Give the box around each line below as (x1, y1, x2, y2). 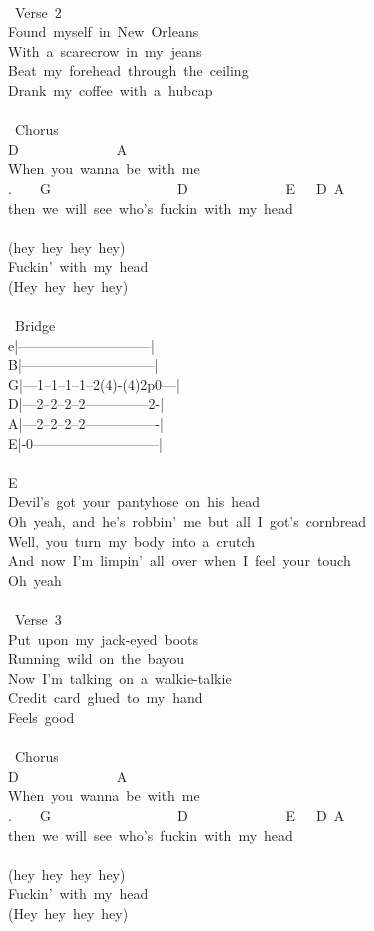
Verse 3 (14, 609, 62, 629)
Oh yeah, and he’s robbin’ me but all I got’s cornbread (8, 511, 367, 532)
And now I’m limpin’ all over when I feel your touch (8, 550, 351, 571)
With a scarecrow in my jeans (8, 40, 202, 61)
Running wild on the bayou (8, 648, 185, 669)
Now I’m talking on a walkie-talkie (8, 667, 232, 688)
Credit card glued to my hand (8, 687, 203, 708)
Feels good (8, 706, 75, 727)
